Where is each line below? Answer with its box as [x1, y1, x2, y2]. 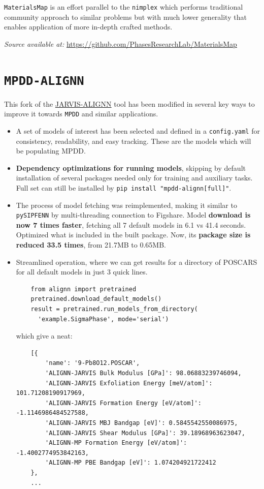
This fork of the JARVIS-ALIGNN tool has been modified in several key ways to [4, 98, 255, 109]
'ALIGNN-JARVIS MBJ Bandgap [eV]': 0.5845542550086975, [45, 419, 238, 426]
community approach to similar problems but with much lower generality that [4, 11, 247, 22]
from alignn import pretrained [30, 285, 137, 293]
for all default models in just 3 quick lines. [16, 266, 148, 277]
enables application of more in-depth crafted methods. [4, 21, 173, 32]
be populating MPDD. [16, 145, 86, 156]
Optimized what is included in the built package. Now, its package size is [16, 229, 251, 240]
